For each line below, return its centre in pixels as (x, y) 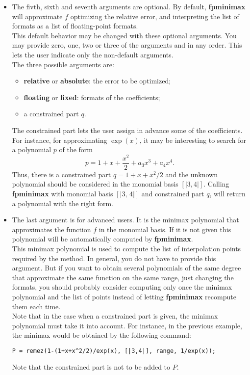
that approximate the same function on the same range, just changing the (123, 277)
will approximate (37, 16)
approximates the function (51, 229)
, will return (227, 194)
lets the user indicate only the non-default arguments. (93, 54)
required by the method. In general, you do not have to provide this (114, 258)
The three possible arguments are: (63, 64)
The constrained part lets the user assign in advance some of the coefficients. (127, 130)
